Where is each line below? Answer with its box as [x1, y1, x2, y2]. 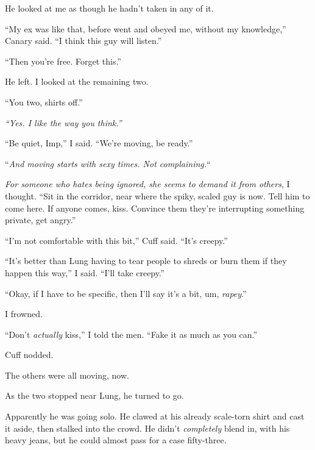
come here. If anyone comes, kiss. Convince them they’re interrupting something [5, 201, 305, 214]
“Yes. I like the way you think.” [5, 116, 122, 129]
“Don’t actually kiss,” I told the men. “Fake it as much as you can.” [5, 327, 258, 340]
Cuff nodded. [5, 348, 54, 361]
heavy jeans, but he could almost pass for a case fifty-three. [5, 434, 227, 446]
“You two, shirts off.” [5, 95, 83, 108]
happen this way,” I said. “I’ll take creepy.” [5, 266, 165, 279]
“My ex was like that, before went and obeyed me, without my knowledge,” [5, 22, 286, 35]
